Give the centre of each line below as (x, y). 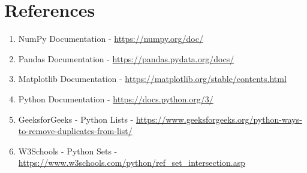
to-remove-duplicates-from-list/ (75, 131)
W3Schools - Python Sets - (68, 151)
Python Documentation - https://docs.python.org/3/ (116, 98)
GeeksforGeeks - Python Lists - (76, 119)
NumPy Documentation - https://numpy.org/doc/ (111, 39)
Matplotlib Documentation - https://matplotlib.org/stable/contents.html (152, 79)
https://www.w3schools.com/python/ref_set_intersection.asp (132, 163)
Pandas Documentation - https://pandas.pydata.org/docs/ (126, 58)
